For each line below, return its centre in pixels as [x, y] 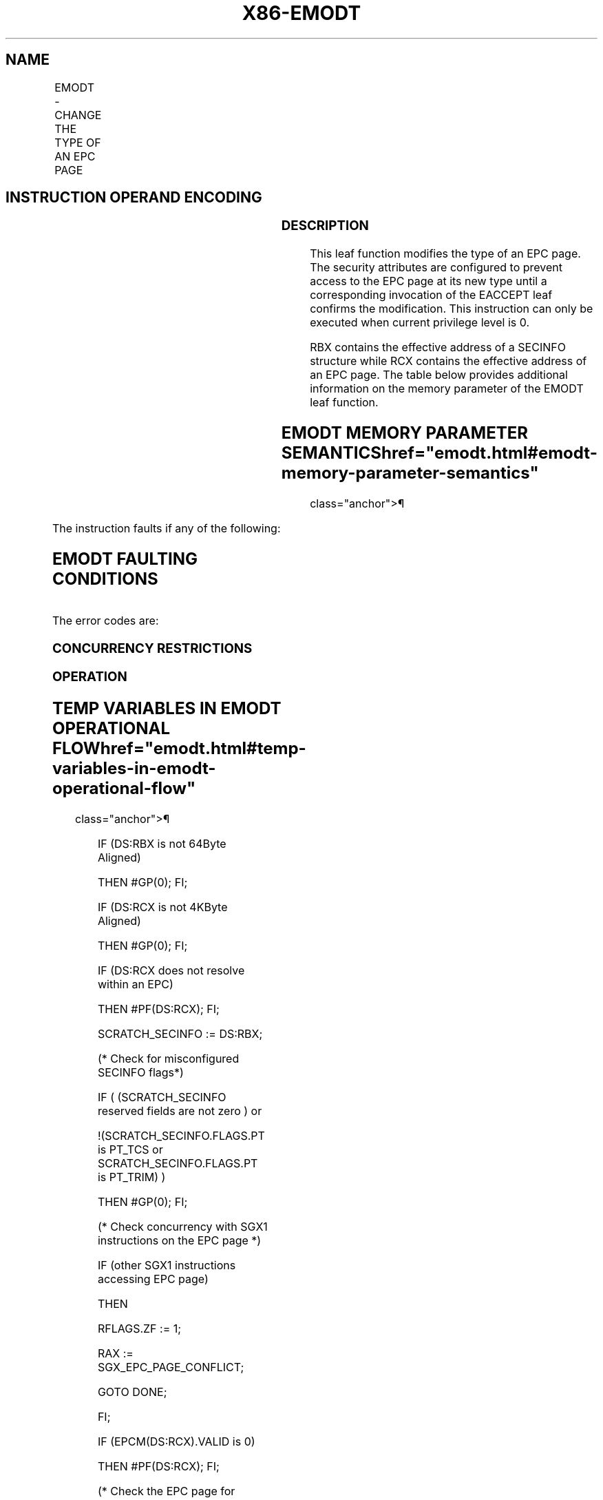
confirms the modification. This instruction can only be [452, 309]
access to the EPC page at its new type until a [429, 281]
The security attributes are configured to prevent [436, 268]
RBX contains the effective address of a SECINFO [438, 347]
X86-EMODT [301, 13]
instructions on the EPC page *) [179, 1241]
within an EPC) [135, 985]
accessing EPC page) [153, 1279]
